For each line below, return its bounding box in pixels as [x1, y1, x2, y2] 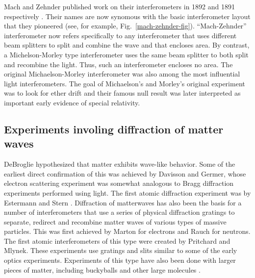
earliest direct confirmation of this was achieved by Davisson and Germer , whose [4, 168, 246, 178]
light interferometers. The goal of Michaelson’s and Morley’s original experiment [4, 78, 245, 88]
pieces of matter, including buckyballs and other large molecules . [4, 264, 201, 275]
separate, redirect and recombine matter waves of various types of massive [4, 216, 227, 227]
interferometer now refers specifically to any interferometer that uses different [4, 30, 237, 40]
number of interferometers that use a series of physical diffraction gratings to [4, 207, 235, 217]
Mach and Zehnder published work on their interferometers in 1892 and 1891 [4, 1, 235, 11]
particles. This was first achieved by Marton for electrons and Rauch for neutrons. [4, 226, 251, 236]
